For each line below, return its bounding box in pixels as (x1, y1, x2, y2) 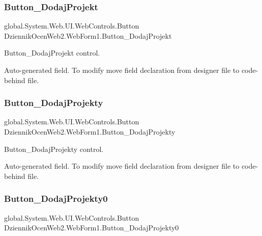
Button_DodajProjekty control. (4, 143, 104, 154)
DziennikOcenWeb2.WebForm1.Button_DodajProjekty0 (4, 222, 179, 233)
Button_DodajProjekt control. (4, 47, 100, 58)
